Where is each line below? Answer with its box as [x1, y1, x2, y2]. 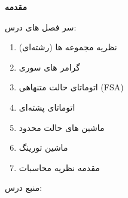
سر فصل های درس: [5, 20, 77, 33]
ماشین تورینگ [19, 141, 68, 154]
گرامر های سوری [19, 60, 80, 73]
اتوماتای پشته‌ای [19, 100, 75, 113]
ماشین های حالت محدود [19, 121, 105, 133]
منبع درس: [5, 181, 42, 194]
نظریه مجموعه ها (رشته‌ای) [19, 41, 117, 53]
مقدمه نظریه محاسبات [19, 161, 100, 173]
